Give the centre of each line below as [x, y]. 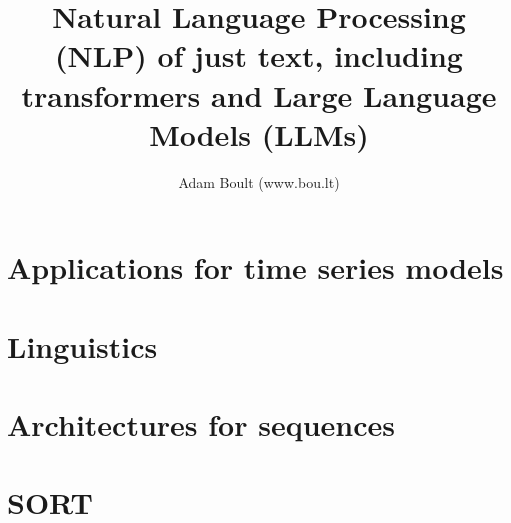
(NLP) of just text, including [259, 55]
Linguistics [82, 345]
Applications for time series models [255, 267]
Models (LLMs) [259, 133]
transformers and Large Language [259, 94]
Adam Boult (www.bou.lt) [259, 181]
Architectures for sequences [201, 424]
